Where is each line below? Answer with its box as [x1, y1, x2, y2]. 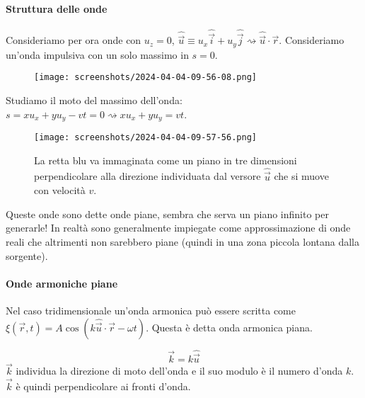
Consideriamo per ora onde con [6, 33, 141, 47]
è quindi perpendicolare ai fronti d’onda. [16, 379, 191, 394]
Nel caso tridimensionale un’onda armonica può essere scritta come [6, 303, 296, 318]
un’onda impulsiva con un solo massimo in [6, 47, 189, 62]
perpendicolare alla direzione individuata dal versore [34, 169, 261, 183]
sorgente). [6, 248, 48, 263]
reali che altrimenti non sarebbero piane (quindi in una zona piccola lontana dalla [6, 234, 360, 249]
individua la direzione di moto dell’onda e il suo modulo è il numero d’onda [16, 363, 343, 378]
